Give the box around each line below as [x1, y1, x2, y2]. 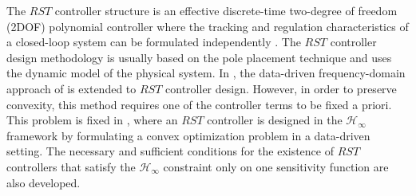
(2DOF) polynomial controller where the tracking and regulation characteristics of [6, 18, 409, 34]
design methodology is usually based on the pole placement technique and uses [6, 49, 392, 65]
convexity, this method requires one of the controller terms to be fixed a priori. [6, 96, 392, 112]
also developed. [6, 174, 81, 190]
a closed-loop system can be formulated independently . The [6, 33, 301, 50]
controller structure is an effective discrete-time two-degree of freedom [54, 2, 398, 18]
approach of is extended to [6, 80, 137, 96]
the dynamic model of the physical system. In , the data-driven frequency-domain [6, 65, 406, 81]
